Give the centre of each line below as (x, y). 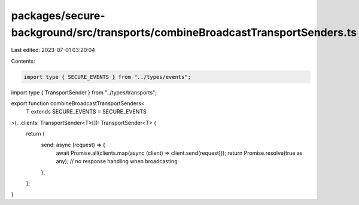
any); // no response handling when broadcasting (117, 161)
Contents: (23, 61)
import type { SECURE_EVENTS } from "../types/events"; (107, 77)
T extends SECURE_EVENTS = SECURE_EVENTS (86, 112)
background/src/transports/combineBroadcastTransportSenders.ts (184, 32)
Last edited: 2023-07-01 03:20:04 (53, 50)
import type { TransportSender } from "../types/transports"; (84, 92)
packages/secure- (58, 16)
